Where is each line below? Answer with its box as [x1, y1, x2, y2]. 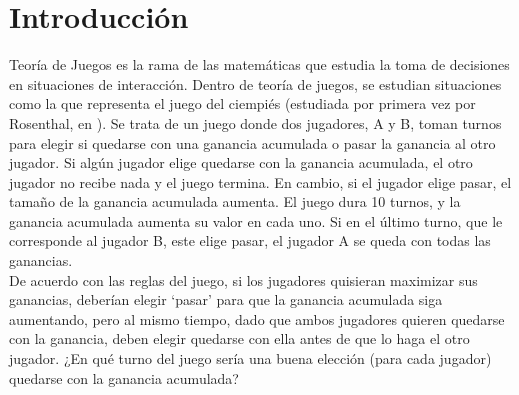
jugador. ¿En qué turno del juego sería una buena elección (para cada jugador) [9, 348, 492, 369]
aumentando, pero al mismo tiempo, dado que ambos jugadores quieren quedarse [9, 308, 505, 329]
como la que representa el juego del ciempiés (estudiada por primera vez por [9, 93, 476, 114]
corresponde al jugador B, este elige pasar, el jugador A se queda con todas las [9, 230, 491, 251]
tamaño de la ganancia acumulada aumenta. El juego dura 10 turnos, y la [9, 191, 461, 212]
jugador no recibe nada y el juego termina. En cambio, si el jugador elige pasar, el [9, 171, 512, 192]
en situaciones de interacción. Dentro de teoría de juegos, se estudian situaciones [9, 73, 502, 94]
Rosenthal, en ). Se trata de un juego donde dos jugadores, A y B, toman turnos [9, 112, 502, 133]
